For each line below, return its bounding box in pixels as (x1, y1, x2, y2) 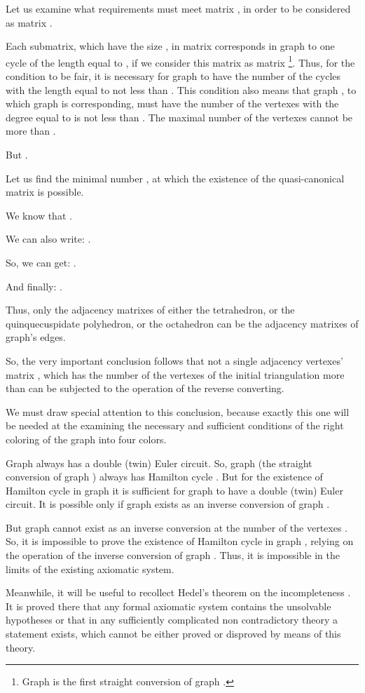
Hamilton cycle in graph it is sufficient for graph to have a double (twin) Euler (6, 483, 343, 497)
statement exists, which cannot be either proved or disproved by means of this (6, 626, 341, 641)
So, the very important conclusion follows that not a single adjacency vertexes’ (6, 353, 343, 368)
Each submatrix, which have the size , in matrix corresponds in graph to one (6, 39, 335, 53)
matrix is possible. (6, 184, 84, 199)
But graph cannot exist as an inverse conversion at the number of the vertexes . (6, 520, 348, 534)
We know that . (6, 208, 72, 222)
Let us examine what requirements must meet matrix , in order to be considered (6, 1, 351, 15)
